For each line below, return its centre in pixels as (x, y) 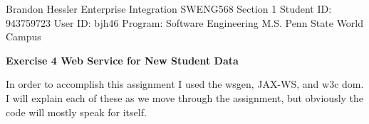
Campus (24, 36)
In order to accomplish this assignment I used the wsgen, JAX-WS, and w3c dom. (185, 84)
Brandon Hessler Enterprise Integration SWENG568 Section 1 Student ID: (169, 9)
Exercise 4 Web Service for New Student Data (122, 60)
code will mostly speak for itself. (76, 112)
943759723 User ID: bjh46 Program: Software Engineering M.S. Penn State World (185, 22)
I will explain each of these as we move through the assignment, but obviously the (185, 97)
